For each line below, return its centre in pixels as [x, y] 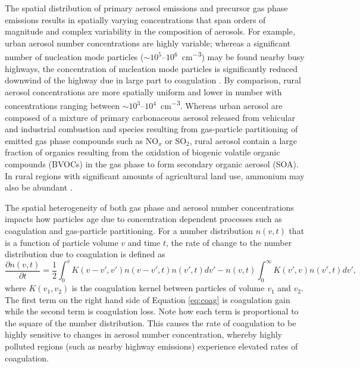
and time [144, 242]
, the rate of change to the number [229, 242]
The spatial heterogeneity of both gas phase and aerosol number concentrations [149, 207]
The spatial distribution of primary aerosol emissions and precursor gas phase [146, 8]
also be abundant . [39, 187]
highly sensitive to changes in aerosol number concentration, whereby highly [143, 334]
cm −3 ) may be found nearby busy [243, 56]
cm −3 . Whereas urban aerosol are [221, 105]
